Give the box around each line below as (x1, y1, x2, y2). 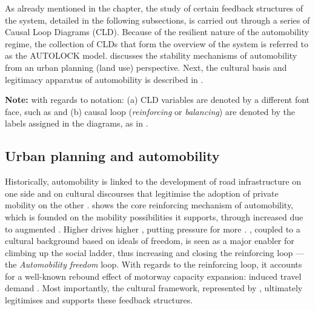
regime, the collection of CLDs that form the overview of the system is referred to (5, 37, 308, 50)
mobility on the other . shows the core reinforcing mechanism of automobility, (5, 199, 294, 211)
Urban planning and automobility (5, 147, 220, 165)
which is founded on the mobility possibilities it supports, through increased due (5, 210, 303, 223)
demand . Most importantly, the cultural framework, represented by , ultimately (5, 282, 303, 294)
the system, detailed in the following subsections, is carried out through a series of (5, 13, 310, 26)
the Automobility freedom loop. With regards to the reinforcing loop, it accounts (5, 258, 302, 271)
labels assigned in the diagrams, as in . (5, 117, 148, 130)
